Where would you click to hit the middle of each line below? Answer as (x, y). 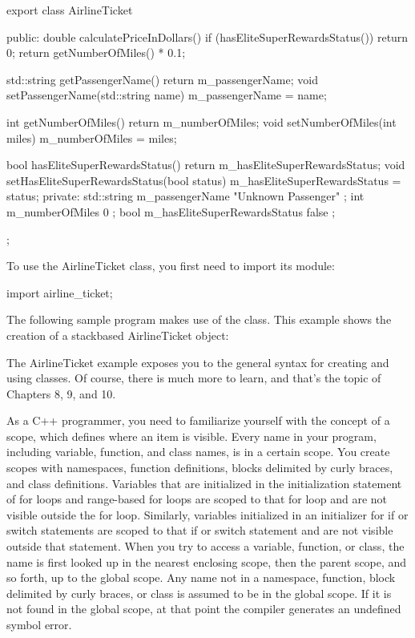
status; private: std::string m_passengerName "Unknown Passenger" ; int (185, 196)
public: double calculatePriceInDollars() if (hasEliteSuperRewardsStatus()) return (207, 36)
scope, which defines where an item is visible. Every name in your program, (191, 436)
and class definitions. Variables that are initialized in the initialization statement (204, 483)
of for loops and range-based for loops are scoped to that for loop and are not (197, 499)
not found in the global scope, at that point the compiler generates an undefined (204, 609)
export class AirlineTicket (70, 10)
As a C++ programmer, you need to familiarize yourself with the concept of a (198, 420)
